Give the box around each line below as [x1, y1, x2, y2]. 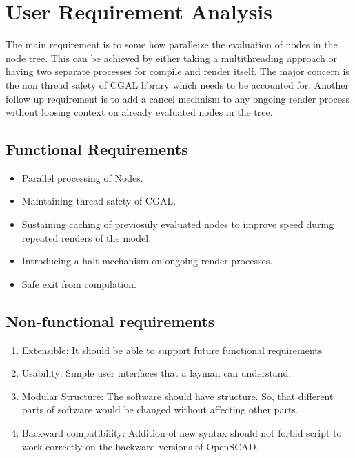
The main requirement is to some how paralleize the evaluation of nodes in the [6, 37, 338, 52]
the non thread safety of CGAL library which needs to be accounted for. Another [6, 77, 349, 92]
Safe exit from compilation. [21, 276, 136, 291]
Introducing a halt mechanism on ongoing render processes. [21, 253, 273, 268]
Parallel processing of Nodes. [21, 170, 143, 185]
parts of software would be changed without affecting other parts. [21, 402, 298, 417]
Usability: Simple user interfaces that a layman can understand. [21, 366, 292, 380]
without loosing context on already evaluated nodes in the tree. [6, 105, 273, 119]
